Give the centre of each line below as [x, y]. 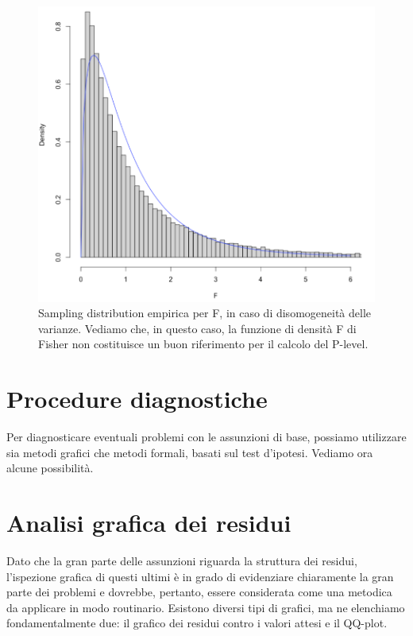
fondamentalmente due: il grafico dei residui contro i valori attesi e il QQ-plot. [197, 623]
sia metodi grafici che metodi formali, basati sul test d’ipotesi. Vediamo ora [190, 452]
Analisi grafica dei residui [149, 523]
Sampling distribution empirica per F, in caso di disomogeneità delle [205, 313]
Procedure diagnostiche [137, 399]
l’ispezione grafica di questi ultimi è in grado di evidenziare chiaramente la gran [200, 576]
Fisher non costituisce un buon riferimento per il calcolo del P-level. [203, 344]
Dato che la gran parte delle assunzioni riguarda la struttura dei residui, [182, 561]
